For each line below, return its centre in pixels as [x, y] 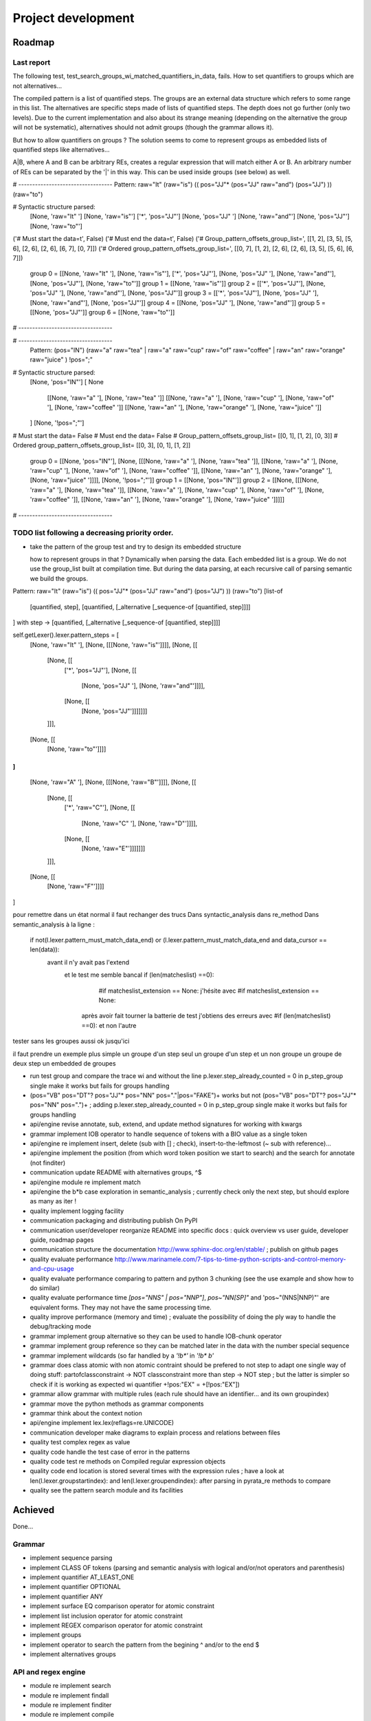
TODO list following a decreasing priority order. [93, 533]
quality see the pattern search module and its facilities [106, 1490]
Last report [32, 62]
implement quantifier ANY [66, 1596]
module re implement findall [69, 1695]
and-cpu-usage [52, 1269]
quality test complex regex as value [80, 1442]
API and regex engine [49, 1671]
